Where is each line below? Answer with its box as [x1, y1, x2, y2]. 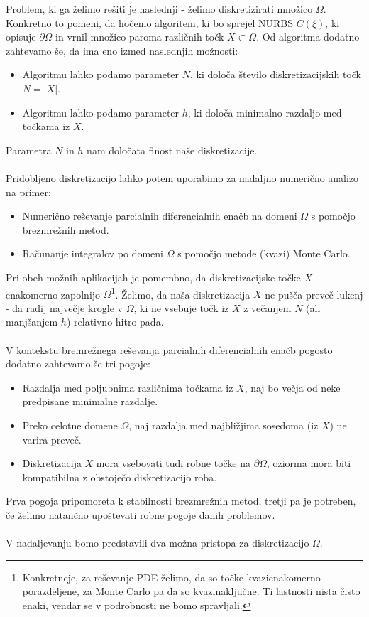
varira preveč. [22, 431, 82, 446]
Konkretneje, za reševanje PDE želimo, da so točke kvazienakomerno [22, 569, 321, 584]
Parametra [6, 142, 52, 157]
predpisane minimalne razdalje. [22, 394, 158, 409]
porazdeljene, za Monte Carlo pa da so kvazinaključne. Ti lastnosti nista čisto [22, 584, 360, 599]
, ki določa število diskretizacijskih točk [189, 67, 361, 82]
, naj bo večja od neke [244, 380, 341, 395]
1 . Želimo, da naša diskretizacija [111, 284, 250, 301]
